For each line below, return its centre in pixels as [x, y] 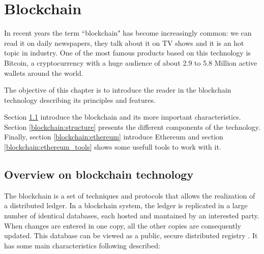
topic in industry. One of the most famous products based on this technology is [127, 53]
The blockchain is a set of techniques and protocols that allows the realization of [130, 195]
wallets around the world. [44, 73]
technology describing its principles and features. [80, 100]
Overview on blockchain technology [99, 174]
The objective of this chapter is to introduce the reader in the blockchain [118, 90]
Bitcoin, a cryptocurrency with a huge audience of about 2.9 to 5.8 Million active [131, 62]
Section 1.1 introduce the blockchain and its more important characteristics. [123, 117]
